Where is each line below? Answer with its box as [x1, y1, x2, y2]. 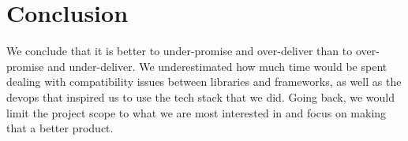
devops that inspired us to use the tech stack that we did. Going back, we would [6, 88, 395, 105]
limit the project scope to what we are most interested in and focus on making [6, 104, 387, 121]
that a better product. [6, 120, 114, 136]
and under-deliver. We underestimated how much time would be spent [47, 58, 387, 74]
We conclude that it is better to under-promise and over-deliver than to [6, 43, 353, 59]
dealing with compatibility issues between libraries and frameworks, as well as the [6, 73, 402, 90]
